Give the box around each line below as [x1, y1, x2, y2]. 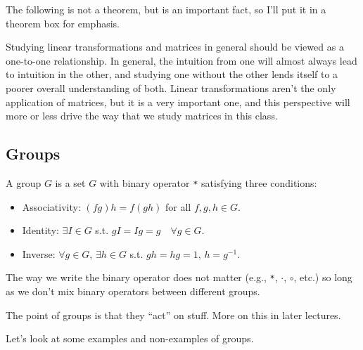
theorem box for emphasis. [6, 15, 120, 30]
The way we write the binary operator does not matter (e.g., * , [6, 270, 278, 285]
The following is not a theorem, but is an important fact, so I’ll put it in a [6, 2, 326, 16]
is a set [55, 175, 86, 190]
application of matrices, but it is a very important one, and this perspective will [6, 94, 350, 109]
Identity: [22, 223, 59, 238]
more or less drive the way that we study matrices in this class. [6, 108, 278, 123]
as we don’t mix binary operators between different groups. [6, 284, 260, 299]
